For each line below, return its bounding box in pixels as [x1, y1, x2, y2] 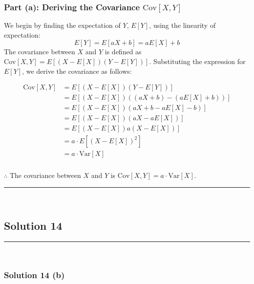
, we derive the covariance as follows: [22, 66, 132, 76]
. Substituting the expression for [149, 56, 246, 66]
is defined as [105, 46, 142, 57]
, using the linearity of [149, 20, 216, 30]
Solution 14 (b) [4, 269, 65, 281]
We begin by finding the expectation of [4, 20, 121, 30]
